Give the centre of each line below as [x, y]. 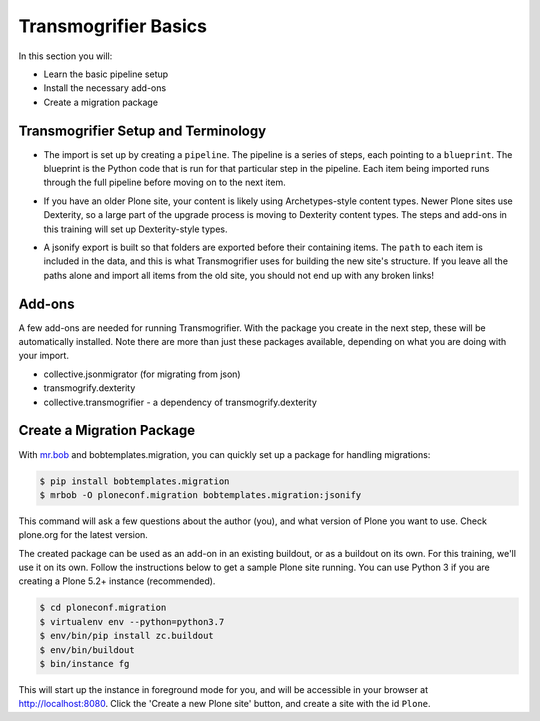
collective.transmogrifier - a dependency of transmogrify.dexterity [180, 402]
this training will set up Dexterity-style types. [135, 229]
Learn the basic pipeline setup [106, 74]
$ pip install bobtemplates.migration [134, 481]
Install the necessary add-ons [105, 88]
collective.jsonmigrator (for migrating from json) [142, 374]
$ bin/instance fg [84, 663]
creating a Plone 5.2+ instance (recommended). [117, 581]
